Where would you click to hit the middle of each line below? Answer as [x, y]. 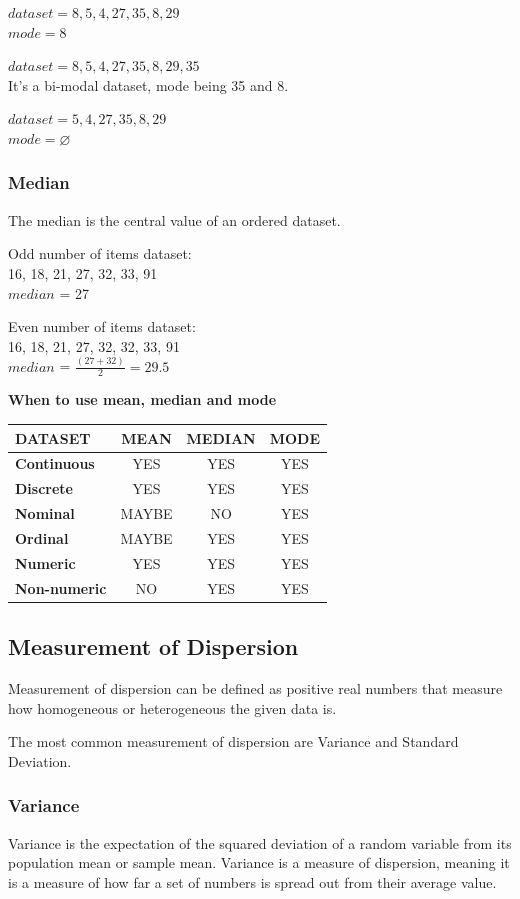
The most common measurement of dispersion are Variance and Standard [233, 741]
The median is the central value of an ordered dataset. [174, 219]
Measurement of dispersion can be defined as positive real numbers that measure [255, 687]
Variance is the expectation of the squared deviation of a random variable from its [260, 842]
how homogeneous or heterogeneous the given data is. [172, 707]
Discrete [44, 488]
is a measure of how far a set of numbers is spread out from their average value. [252, 881]
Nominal [45, 513]
